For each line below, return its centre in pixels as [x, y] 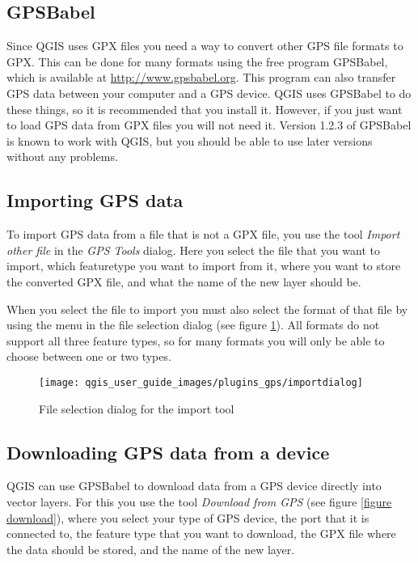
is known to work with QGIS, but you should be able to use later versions [190, 140]
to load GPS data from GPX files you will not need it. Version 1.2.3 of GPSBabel [209, 125]
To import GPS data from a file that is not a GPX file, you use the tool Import [203, 234]
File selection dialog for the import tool [137, 408]
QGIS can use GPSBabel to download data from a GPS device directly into [194, 486]
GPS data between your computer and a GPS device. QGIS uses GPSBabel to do [209, 93]
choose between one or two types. [89, 356]
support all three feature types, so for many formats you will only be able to [196, 340]
